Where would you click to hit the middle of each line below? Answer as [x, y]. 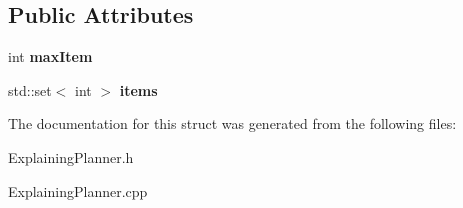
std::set [30, 89]
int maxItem [50, 56]
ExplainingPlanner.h [71, 156]
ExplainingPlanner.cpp [78, 190]
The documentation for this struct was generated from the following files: [232, 123]
